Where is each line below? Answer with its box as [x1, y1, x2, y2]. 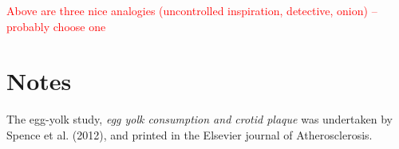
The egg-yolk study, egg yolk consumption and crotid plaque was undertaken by [6, 111, 393, 127]
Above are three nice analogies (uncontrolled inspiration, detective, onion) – [6, 2, 377, 18]
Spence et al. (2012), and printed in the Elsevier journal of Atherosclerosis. [6, 126, 373, 143]
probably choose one [6, 18, 106, 34]
